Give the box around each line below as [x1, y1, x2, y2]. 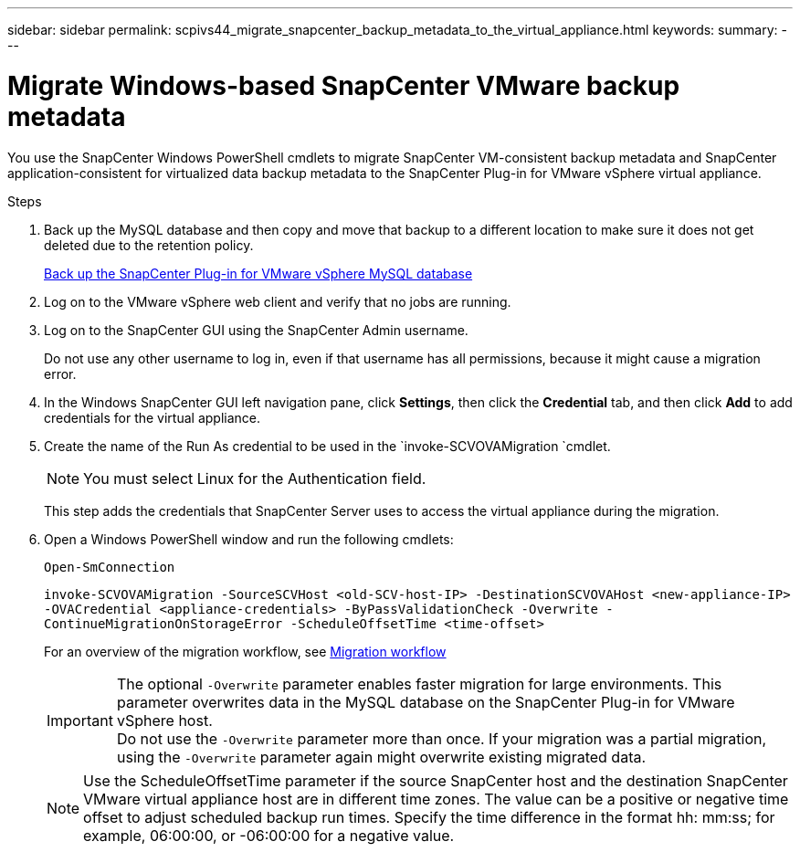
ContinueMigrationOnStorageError [44, 615, 283, 631]
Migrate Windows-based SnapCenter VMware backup [7, 69, 680, 101]
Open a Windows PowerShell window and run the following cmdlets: [44, 531, 454, 547]
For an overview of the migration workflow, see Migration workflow [44, 643, 447, 659]
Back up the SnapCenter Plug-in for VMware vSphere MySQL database [44, 265, 473, 281]
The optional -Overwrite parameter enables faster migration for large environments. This [116, 674, 722, 693]
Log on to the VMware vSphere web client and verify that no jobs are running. [44, 293, 511, 310]
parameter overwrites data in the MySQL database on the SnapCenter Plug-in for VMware [116, 692, 735, 711]
